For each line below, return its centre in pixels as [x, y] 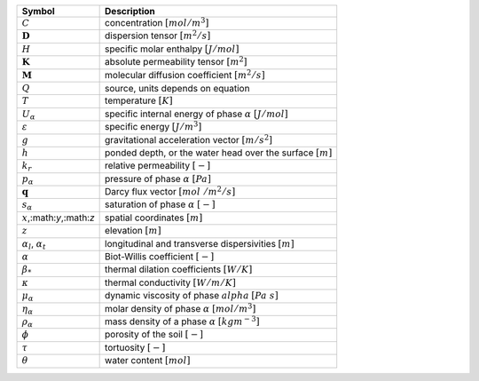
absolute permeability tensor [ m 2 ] [176, 61]
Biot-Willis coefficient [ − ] [160, 257]
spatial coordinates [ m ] [154, 218]
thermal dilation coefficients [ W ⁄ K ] [179, 269]
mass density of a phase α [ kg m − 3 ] [182, 321]
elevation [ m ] [133, 231]
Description [130, 11]
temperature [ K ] [139, 100]
